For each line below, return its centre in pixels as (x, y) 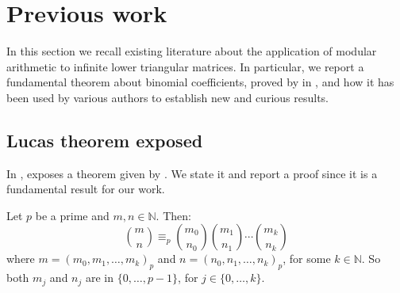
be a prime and (72, 215)
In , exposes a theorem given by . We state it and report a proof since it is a (192, 173)
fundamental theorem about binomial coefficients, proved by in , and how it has (200, 82)
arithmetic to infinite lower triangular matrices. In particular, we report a (185, 66)
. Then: (173, 215)
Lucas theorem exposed (105, 140)
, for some (307, 259)
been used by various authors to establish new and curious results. (167, 97)
